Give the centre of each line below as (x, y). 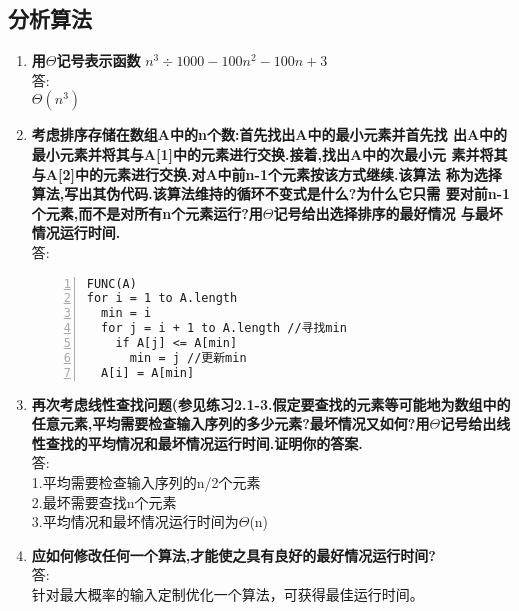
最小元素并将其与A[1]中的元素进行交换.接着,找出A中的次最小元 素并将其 (269, 153)
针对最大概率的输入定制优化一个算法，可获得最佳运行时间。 (227, 594)
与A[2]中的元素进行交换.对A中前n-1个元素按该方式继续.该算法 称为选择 (266, 173)
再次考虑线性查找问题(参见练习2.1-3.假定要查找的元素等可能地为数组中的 (271, 403)
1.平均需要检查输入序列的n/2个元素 (146, 482)
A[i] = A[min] (148, 372)
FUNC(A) (111, 283)
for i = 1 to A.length (162, 298)
